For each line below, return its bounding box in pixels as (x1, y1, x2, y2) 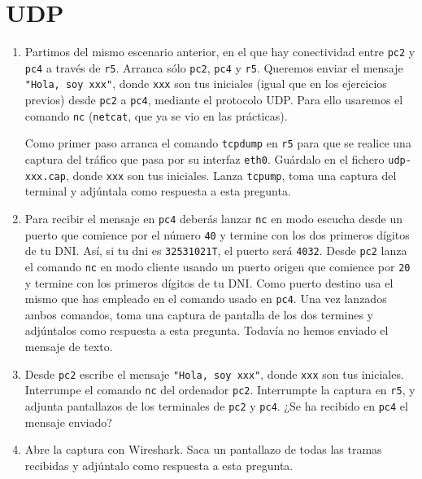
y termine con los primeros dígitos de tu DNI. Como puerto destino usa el (24, 274, 394, 291)
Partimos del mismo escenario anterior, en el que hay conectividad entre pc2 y (24, 43, 415, 60)
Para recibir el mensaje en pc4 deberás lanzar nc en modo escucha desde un (24, 209, 403, 226)
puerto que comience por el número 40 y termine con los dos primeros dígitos (24, 226, 410, 243)
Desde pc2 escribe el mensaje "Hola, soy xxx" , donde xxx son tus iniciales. (24, 365, 404, 382)
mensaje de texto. (24, 338, 113, 355)
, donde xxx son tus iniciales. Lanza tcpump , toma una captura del (65, 166, 397, 183)
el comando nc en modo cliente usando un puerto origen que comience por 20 (24, 257, 411, 275)
